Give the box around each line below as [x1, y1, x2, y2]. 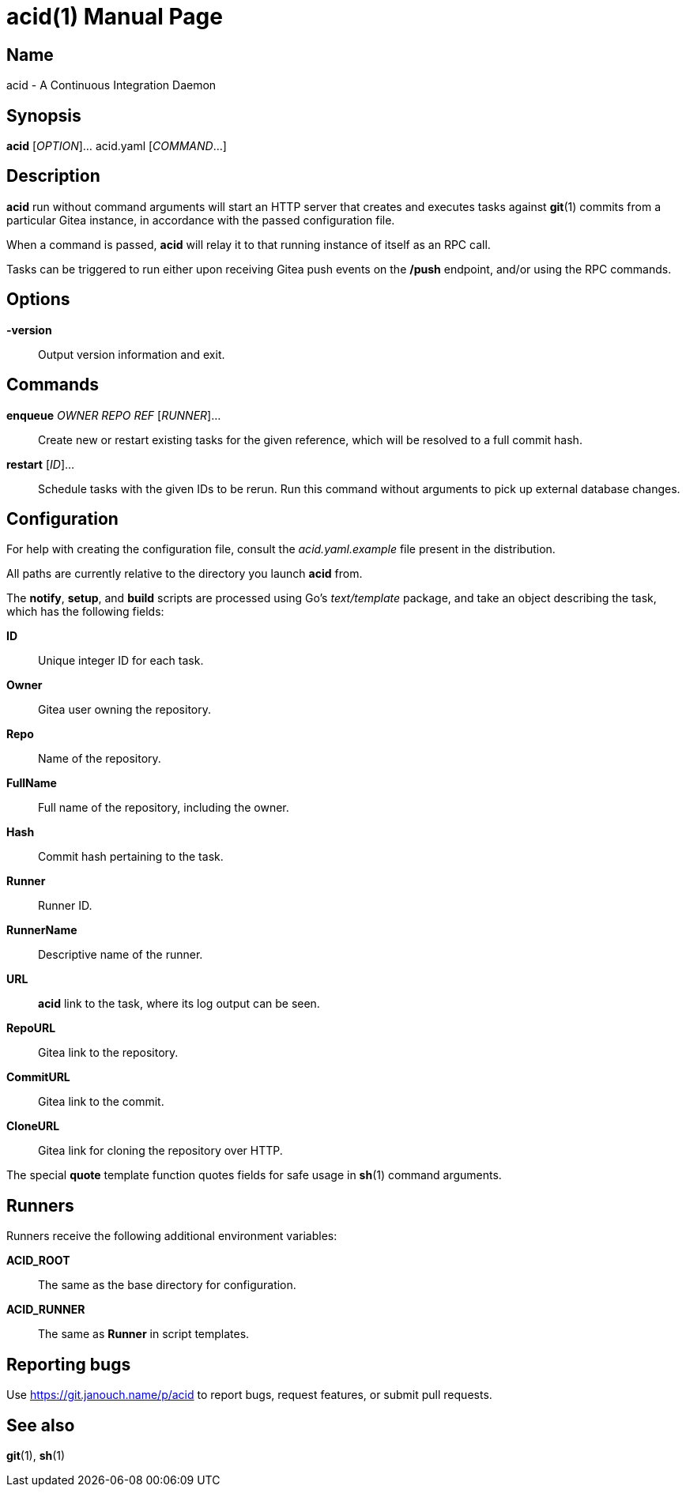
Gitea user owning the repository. [38, 703, 211, 717]
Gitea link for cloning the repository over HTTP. [38, 1144, 283, 1158]
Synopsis [6, 105, 81, 126]
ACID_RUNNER [6, 1303, 85, 1317]
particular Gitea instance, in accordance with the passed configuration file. [6, 213, 395, 227]
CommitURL [6, 1070, 70, 1084]
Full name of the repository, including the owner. [38, 801, 289, 815]
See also [6, 1415, 75, 1435]
